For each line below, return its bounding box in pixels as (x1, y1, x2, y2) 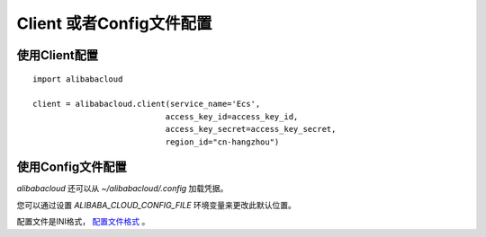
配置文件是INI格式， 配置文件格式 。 (16, 216, 150, 227)
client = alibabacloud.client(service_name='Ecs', (32, 99, 261, 110)
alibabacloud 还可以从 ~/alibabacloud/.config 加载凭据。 (16, 183, 229, 194)
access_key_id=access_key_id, (165, 111, 299, 121)
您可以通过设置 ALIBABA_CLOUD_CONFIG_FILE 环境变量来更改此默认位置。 (16, 199, 297, 210)
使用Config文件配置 (16, 160, 127, 175)
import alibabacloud (32, 74, 123, 84)
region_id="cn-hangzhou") (165, 136, 280, 147)
